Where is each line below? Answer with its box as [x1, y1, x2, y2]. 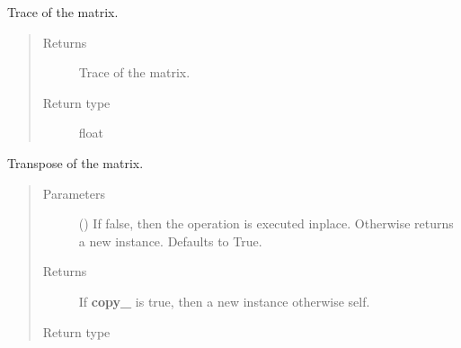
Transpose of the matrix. [7, 153, 144, 172]
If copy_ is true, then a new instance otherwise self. [78, 291, 370, 310]
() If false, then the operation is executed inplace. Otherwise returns [78, 214, 454, 233]
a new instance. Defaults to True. [78, 231, 262, 250]
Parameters [42, 183, 105, 202]
